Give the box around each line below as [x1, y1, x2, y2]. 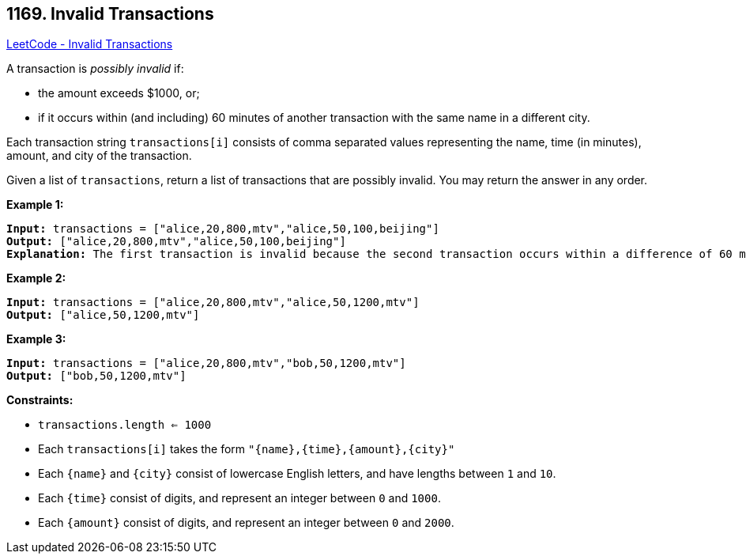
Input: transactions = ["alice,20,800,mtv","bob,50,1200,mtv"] [6, 357, 406, 370]
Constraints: [6, 393, 73, 407]
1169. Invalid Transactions [6, 4, 214, 24]
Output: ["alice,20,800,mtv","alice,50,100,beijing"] [6, 235, 346, 248]
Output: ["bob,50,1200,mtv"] [6, 369, 186, 383]
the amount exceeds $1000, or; [38, 86, 200, 100]
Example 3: [6, 332, 66, 346]
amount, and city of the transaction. [6, 149, 192, 163]
